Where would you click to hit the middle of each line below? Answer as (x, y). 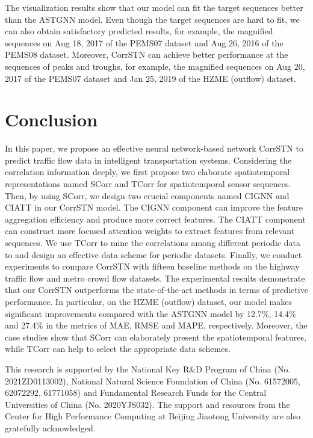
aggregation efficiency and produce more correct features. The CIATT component (155, 219)
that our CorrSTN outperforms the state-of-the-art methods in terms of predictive (156, 290)
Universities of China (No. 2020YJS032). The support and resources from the (147, 404)
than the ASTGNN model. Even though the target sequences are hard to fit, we (152, 19)
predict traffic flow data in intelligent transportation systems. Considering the (148, 160)
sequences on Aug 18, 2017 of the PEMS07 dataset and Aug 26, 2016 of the (144, 42)
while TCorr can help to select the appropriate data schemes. (118, 349)
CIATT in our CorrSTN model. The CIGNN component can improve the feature (154, 207)
